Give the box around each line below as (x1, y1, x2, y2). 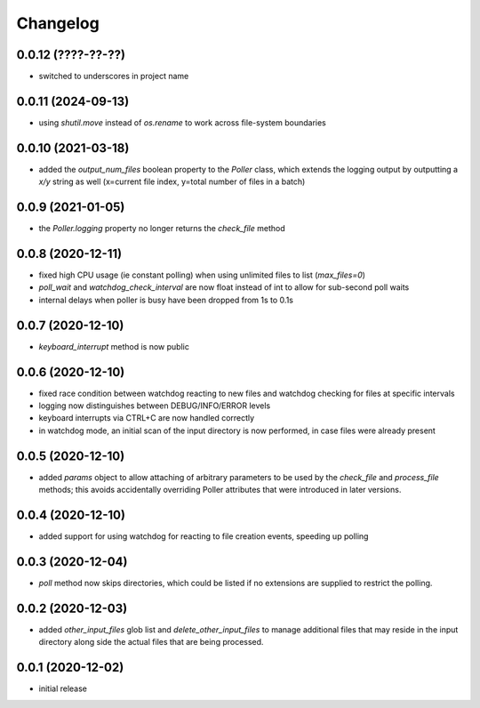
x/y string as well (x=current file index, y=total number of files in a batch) (38, 176, 306, 187)
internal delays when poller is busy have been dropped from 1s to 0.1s (38, 294, 293, 305)
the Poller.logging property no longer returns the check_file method (38, 223, 285, 234)
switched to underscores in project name (38, 71, 189, 82)
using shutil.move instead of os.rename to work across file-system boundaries (38, 117, 326, 128)
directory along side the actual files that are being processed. (38, 637, 264, 648)
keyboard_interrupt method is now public (38, 341, 190, 351)
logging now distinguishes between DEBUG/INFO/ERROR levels (38, 400, 271, 411)
